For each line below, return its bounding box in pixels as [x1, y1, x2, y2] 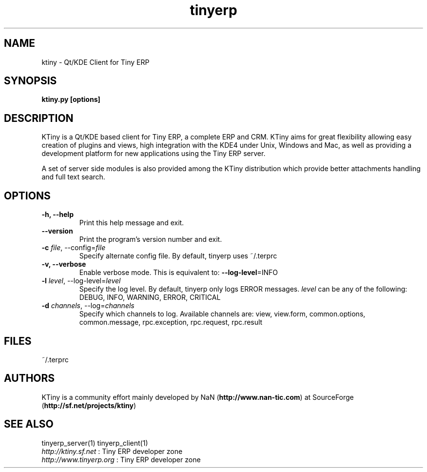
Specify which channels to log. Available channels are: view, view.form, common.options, [79, 310, 366, 318]
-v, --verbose [41, 260, 86, 269]
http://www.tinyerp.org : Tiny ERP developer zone [41, 455, 201, 464]
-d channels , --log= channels [41, 301, 135, 310]
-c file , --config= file [41, 243, 106, 252]
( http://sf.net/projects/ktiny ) [41, 401, 136, 410]
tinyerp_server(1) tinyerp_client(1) [41, 438, 148, 447]
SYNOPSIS [4, 75, 57, 87]
